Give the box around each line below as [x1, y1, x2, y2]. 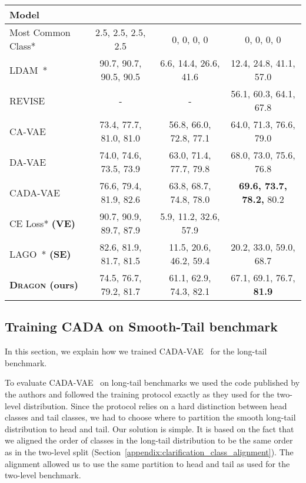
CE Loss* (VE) [9, 216, 76, 230]
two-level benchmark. [5, 469, 81, 481]
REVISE [9, 93, 45, 107]
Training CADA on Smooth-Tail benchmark [5, 317, 278, 336]
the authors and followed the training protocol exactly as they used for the [5, 387, 274, 400]
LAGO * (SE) [9, 247, 71, 261]
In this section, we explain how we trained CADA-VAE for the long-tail [5, 345, 267, 357]
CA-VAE [9, 124, 46, 138]
